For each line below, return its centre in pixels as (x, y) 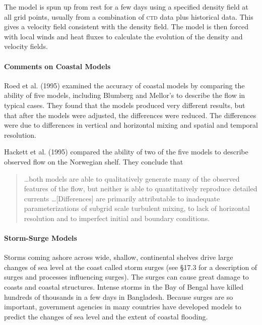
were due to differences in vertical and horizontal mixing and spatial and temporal (131, 125)
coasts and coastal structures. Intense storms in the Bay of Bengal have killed (124, 287)
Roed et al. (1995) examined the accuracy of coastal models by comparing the (124, 85)
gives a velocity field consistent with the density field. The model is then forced (126, 26)
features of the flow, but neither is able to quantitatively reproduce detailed (141, 188)
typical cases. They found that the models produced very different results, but (125, 105)
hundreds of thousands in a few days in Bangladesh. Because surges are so (119, 296)
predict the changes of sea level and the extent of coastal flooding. (106, 316)
